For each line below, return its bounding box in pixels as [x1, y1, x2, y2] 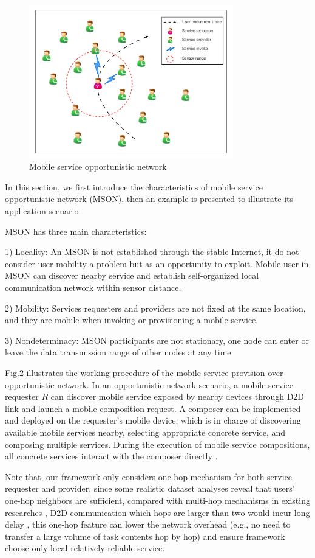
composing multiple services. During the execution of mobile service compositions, [5, 438, 310, 450]
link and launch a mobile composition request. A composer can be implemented [5, 402, 301, 414]
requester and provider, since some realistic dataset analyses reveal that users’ [5, 482, 295, 495]
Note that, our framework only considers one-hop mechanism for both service [5, 470, 293, 483]
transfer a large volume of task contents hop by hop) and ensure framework [5, 529, 285, 542]
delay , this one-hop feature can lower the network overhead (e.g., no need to [5, 518, 291, 531]
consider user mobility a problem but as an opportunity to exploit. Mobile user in [5, 257, 309, 270]
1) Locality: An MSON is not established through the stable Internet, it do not [5, 245, 299, 258]
